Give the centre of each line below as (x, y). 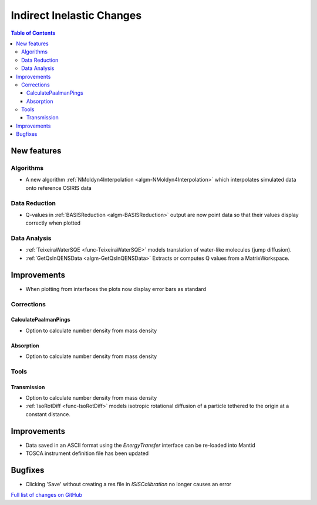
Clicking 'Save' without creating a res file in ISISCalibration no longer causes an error (129, 484)
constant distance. (48, 414)
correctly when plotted (53, 223)
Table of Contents (33, 33)
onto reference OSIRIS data (59, 188)
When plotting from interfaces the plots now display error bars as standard (116, 289)
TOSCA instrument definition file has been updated (87, 453)
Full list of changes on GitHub (46, 495)
